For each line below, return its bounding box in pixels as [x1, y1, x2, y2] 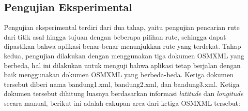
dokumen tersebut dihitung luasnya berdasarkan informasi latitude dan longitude [4, 88, 244, 98]
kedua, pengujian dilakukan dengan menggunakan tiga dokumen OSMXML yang [4, 50, 245, 60]
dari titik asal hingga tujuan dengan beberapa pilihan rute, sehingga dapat [4, 31, 226, 42]
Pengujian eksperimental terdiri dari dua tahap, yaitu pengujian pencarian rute [4, 22, 240, 32]
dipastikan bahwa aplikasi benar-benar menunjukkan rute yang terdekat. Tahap [4, 41, 241, 51]
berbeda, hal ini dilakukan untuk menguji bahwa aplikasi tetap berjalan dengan [4, 60, 241, 70]
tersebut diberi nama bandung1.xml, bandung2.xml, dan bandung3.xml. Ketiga [4, 79, 240, 89]
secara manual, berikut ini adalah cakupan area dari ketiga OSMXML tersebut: [4, 97, 240, 108]
